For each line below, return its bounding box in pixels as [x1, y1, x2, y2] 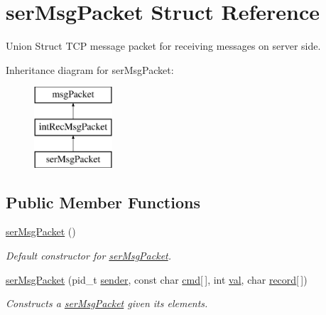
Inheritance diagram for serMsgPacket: [6, 62, 174, 77]
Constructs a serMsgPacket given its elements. [6, 296, 208, 311]
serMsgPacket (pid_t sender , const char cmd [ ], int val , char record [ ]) [6, 272, 308, 287]
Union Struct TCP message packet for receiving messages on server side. [6, 38, 321, 53]
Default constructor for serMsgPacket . [6, 248, 172, 263]
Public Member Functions [6, 191, 200, 213]
